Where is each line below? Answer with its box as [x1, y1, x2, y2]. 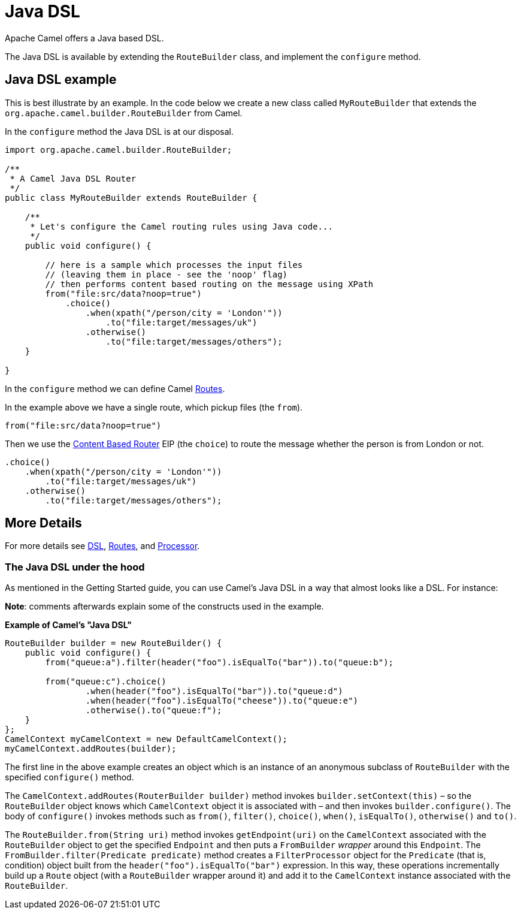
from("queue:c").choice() [45, 677, 166, 687]
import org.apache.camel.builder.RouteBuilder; [5, 144, 232, 155]
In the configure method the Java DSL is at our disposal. [5, 126, 234, 137]
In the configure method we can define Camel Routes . [5, 383, 225, 394]
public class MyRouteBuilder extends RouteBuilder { [5, 192, 258, 203]
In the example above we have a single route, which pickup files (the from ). [5, 402, 303, 412]
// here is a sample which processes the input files [45, 260, 303, 270]
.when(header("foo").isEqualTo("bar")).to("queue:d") [85, 686, 343, 696]
